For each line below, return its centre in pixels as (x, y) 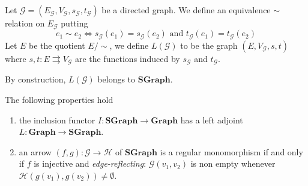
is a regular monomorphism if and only (231, 151)
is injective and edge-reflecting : (90, 163)
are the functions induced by (127, 58)
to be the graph (209, 45)
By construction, (35, 79)
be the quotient (57, 45)
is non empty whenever (233, 163)
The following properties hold (59, 99)
